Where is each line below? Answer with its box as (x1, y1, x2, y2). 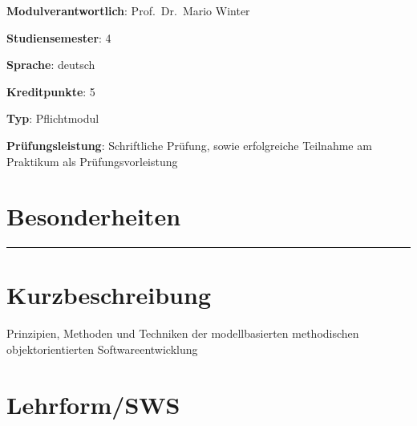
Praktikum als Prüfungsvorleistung (6, 152, 178, 169)
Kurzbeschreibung (6, 278, 211, 311)
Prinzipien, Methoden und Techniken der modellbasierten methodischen (6, 325, 359, 342)
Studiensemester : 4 (6, 29, 111, 46)
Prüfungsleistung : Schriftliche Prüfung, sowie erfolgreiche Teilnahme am (6, 136, 372, 153)
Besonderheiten (6, 200, 181, 233)
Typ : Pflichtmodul (6, 110, 99, 127)
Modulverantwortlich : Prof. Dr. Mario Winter (6, 2, 250, 18)
